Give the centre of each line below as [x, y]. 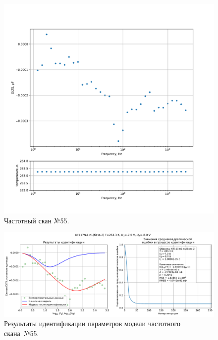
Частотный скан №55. [37, 220]
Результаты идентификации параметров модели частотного [92, 323]
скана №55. [22, 333]
